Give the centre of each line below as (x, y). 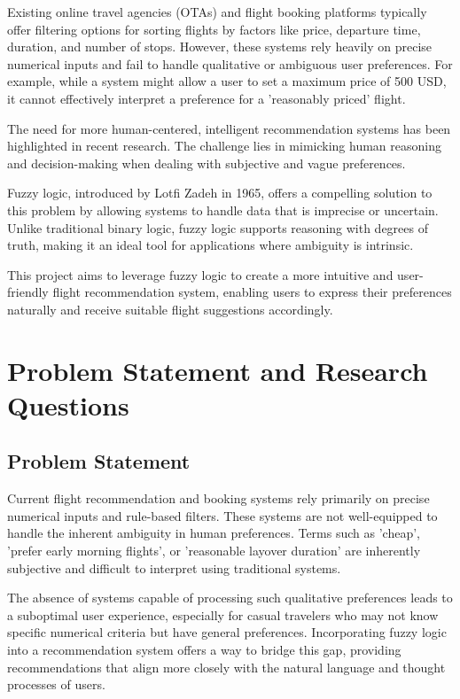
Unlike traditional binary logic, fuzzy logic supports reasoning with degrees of (218, 227)
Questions (68, 404)
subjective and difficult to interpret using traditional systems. (174, 567)
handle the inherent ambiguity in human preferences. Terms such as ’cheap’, (214, 533)
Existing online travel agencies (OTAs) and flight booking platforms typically (217, 12)
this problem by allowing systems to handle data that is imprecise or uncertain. (223, 210)
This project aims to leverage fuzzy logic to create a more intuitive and (200, 274)
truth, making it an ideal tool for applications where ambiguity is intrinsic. (211, 245)
